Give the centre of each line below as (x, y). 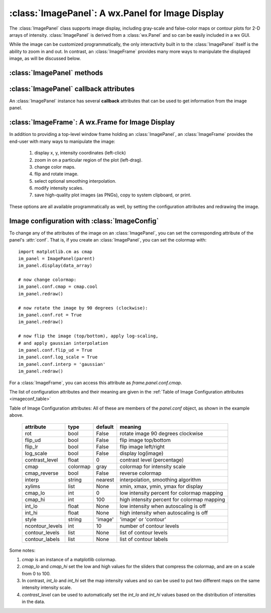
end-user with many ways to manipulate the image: (62, 141)
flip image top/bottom (145, 440)
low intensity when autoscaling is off (163, 506)
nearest (105, 480)
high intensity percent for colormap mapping (172, 499)
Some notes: (22, 550)
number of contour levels (149, 526)
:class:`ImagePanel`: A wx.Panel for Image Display (117, 13)
